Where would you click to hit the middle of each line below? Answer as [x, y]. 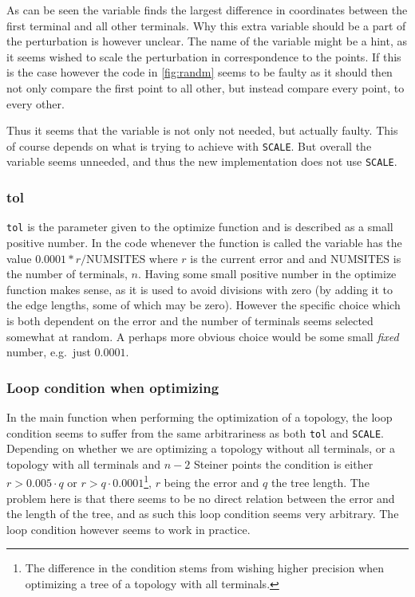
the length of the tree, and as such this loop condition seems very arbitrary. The [203, 514]
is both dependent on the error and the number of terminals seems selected [190, 320]
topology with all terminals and [84, 463]
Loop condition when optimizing [113, 387]
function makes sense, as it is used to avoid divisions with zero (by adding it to [200, 289]
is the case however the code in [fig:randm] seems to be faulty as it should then [200, 72]
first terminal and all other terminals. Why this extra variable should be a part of [206, 25]
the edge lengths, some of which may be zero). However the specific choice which [204, 305]
